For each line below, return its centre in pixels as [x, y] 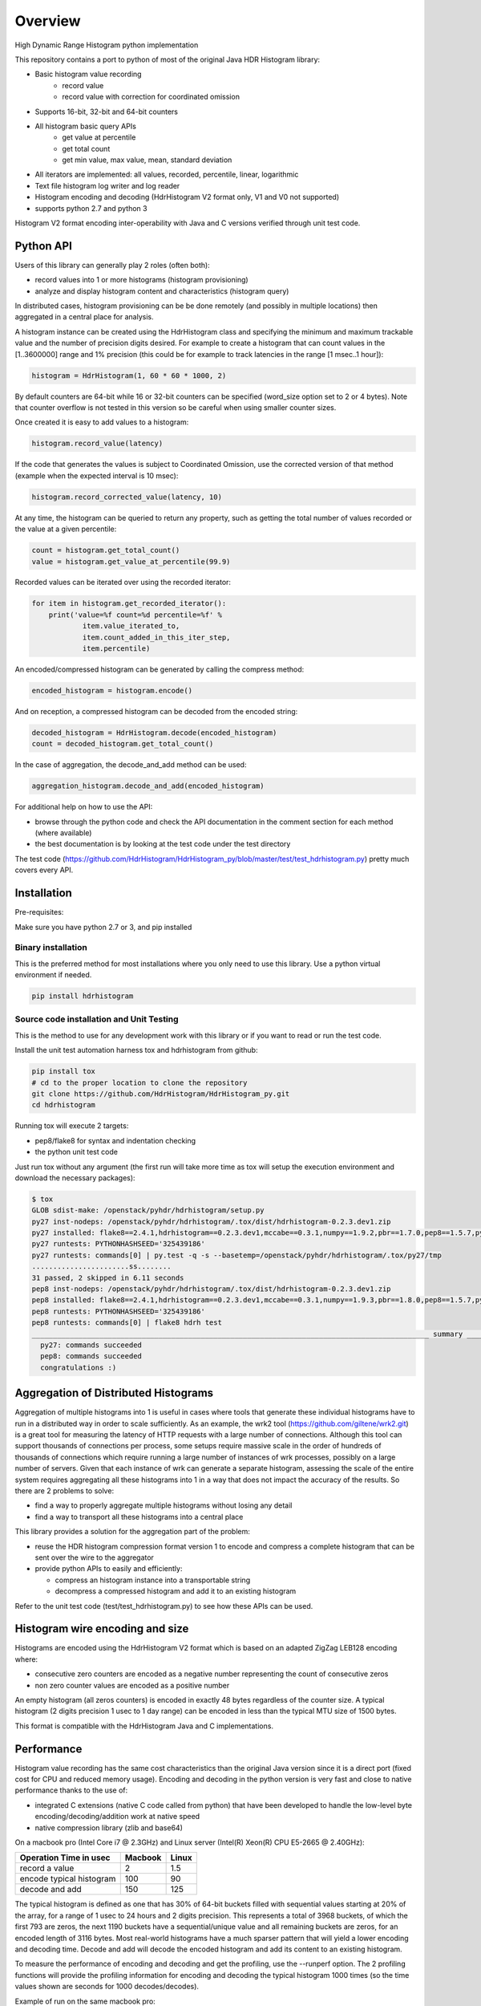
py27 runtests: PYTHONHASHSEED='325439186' [119, 1244]
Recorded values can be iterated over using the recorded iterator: [123, 583]
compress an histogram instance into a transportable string [153, 1580]
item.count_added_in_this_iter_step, [156, 637]
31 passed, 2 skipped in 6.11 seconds [108, 1277]
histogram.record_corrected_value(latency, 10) [127, 497]
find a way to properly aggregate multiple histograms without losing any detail [164, 1505]
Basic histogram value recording [88, 74]
